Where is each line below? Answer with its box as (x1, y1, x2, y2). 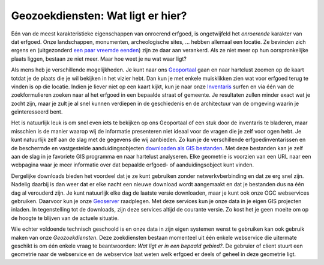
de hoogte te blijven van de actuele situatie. (11, 214, 119, 222)
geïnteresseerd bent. (11, 108, 63, 115)
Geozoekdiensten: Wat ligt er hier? (11, 9, 187, 22)
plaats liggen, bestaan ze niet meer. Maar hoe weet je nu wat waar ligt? (11, 55, 187, 62)
